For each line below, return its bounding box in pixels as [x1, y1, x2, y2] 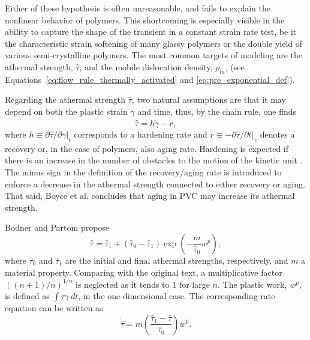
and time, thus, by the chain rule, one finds [137, 105, 297, 117]
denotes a [260, 127, 295, 140]
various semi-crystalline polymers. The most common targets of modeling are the [5, 49, 303, 61]
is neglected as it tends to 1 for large [76, 278, 210, 290]
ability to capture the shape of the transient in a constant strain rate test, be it [5, 25, 297, 38]
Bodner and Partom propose [5, 221, 110, 234]
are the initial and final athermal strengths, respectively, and [65, 253, 288, 266]
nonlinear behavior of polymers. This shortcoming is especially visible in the [5, 13, 285, 26]
